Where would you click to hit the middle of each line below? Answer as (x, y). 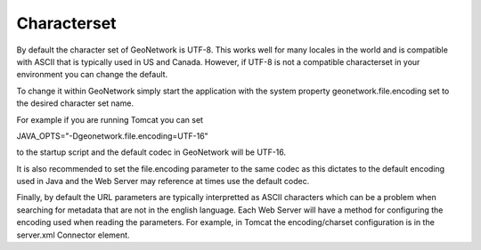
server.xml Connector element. (73, 235)
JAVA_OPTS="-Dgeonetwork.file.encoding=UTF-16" (112, 136)
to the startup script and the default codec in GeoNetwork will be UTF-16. (151, 152)
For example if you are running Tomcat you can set (110, 119)
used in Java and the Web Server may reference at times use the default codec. (163, 181)
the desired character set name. (75, 103)
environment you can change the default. (92, 75)
